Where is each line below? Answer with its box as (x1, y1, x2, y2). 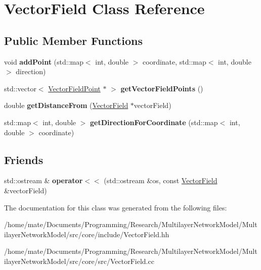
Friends (4, 151, 43, 167)
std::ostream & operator (4, 175, 83, 186)
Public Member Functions (4, 32, 143, 48)
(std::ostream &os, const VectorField (104, 175, 217, 186)
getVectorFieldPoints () (120, 83, 203, 93)
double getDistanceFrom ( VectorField (4, 100, 128, 111)
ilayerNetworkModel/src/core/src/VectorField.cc (4, 255, 154, 266)
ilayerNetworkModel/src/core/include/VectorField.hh (4, 229, 169, 239)
